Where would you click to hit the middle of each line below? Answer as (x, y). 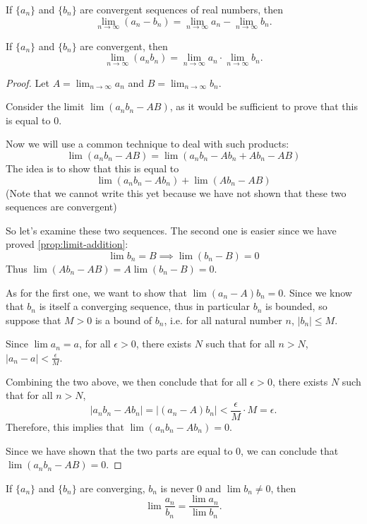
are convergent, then (124, 46)
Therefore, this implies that (65, 427)
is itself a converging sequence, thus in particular (145, 306)
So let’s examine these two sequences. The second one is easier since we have (171, 230)
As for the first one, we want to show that (96, 292)
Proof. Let (28, 82)
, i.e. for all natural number (223, 320)
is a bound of (124, 320)
